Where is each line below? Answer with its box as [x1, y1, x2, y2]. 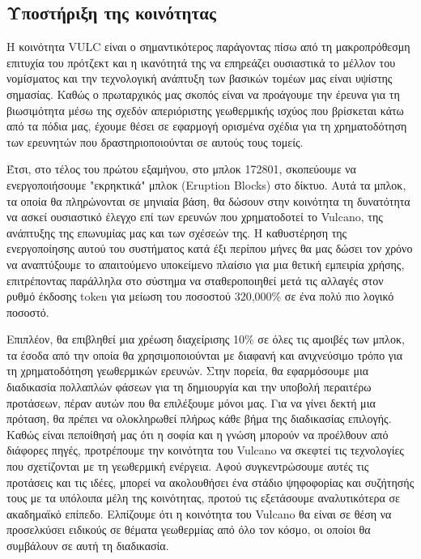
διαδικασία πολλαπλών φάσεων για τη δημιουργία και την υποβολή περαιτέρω [6, 378, 372, 395]
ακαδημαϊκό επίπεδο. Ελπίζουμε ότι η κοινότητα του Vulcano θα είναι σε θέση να [6, 505, 392, 522]
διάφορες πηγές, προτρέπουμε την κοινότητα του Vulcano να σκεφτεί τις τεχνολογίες [6, 442, 404, 459]
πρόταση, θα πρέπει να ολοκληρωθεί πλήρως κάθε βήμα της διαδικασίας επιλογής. [6, 410, 392, 427]
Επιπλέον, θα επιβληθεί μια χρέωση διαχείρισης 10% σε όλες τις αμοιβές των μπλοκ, [6, 331, 405, 348]
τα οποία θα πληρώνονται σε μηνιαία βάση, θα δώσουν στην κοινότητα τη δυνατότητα [6, 192, 410, 209]
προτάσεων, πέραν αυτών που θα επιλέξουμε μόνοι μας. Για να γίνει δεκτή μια [6, 394, 376, 411]
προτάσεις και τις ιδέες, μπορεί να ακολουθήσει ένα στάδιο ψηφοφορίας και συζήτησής [6, 473, 415, 490]
